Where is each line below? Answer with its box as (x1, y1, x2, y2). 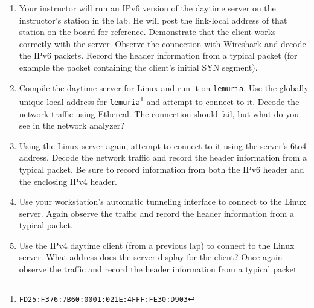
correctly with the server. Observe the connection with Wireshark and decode (19, 37, 306, 50)
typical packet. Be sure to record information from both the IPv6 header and (19, 162, 304, 175)
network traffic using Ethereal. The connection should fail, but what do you (19, 107, 300, 120)
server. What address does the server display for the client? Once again (19, 251, 283, 263)
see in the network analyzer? (19, 119, 124, 132)
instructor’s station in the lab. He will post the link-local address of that (19, 13, 287, 26)
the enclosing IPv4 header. (19, 175, 117, 187)
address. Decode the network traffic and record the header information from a (19, 151, 307, 164)
